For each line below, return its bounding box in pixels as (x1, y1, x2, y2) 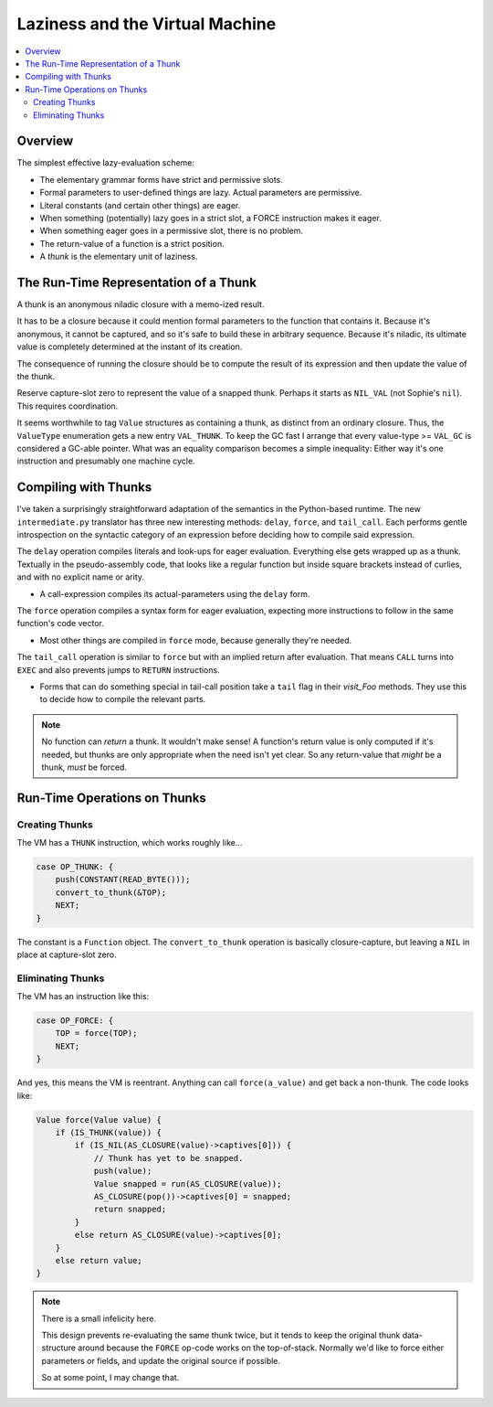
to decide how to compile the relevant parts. (39, 694, 206, 705)
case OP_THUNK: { (36, 862, 114, 872)
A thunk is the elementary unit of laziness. (39, 251, 198, 262)
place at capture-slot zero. (16, 949, 118, 960)
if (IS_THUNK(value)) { (55, 1127, 162, 1138)
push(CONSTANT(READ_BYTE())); (55, 874, 191, 885)
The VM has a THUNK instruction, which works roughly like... (16, 837, 243, 848)
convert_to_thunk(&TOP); (55, 887, 167, 898)
